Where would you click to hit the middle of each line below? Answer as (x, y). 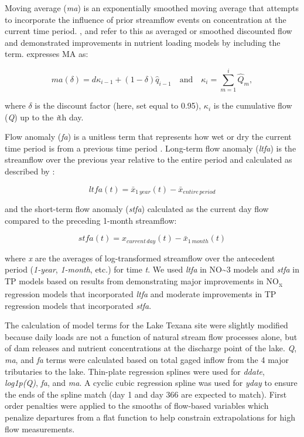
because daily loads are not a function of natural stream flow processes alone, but (151, 336)
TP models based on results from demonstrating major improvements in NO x (144, 281)
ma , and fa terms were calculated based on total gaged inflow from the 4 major (147, 360)
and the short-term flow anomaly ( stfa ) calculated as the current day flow (137, 209)
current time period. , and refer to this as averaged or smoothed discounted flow (148, 31)
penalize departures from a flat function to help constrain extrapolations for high (150, 417)
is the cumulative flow (253, 105)
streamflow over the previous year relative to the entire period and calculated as (148, 159)
